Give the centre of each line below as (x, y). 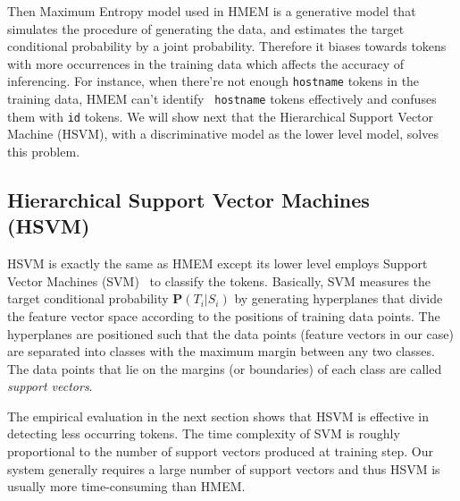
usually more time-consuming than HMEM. (126, 486)
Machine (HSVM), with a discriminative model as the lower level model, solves (223, 134)
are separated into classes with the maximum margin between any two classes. (221, 351)
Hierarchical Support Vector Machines (188, 199)
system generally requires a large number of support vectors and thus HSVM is (224, 468)
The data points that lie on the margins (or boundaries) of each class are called (225, 368)
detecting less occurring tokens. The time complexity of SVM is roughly (204, 433)
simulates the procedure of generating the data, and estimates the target (206, 28)
